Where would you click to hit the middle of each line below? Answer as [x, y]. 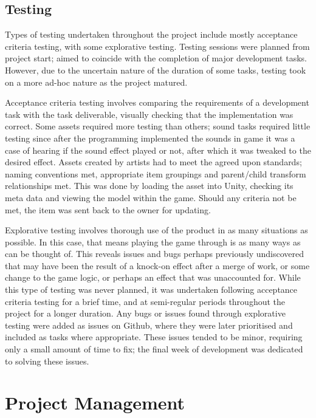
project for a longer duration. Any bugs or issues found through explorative [145, 313]
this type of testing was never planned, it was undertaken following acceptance [151, 290]
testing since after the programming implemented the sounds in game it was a [150, 138]
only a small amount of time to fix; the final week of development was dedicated [154, 349]
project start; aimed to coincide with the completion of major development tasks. [156, 58]
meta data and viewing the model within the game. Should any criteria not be [151, 197]
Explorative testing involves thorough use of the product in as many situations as [156, 230]
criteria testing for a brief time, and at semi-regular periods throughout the [145, 301]
